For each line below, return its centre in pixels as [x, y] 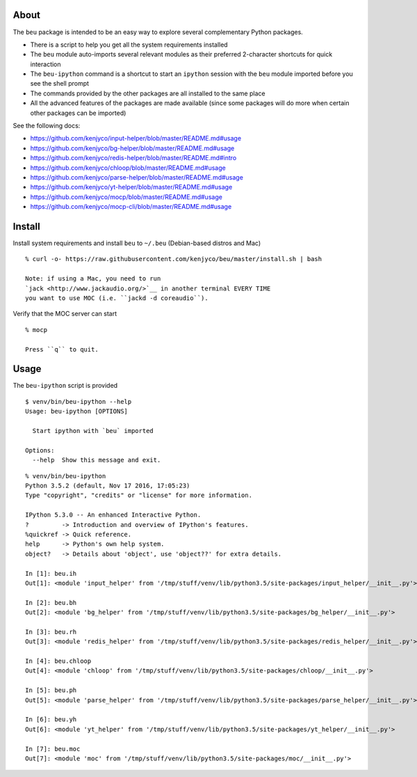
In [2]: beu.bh [51, 603]
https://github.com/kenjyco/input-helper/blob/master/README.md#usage [136, 139]
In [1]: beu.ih [51, 573]
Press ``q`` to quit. [62, 349]
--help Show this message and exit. [97, 460]
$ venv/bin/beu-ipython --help [79, 401]
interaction [46, 64]
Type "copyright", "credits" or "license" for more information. [139, 495]
